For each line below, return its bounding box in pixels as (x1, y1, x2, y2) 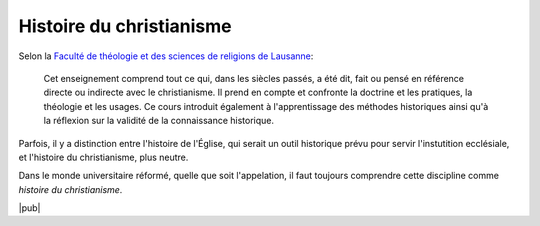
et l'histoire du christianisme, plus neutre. (18, 151, 189, 163)
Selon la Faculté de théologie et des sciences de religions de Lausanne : (18, 50, 314, 62)
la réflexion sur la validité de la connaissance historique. (43, 115, 275, 127)
